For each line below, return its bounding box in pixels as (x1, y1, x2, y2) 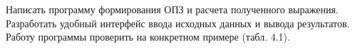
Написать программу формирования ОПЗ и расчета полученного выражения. (6, 2, 339, 16)
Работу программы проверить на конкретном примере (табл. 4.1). (6, 29, 290, 44)
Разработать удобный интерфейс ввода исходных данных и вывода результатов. (6, 15, 350, 30)
